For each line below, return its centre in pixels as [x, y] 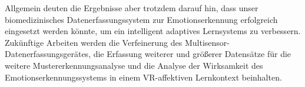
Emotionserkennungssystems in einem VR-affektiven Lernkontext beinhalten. [143, 77]
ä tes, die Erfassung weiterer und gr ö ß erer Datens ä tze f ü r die [183, 54]
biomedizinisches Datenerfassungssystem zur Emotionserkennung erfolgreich [141, 19]
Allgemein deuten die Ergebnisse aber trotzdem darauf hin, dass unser [132, 8]
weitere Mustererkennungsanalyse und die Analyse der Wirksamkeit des [134, 65]
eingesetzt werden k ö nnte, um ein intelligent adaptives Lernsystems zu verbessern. [153, 31]
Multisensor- [207, 42]
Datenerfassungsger [39, 54]
